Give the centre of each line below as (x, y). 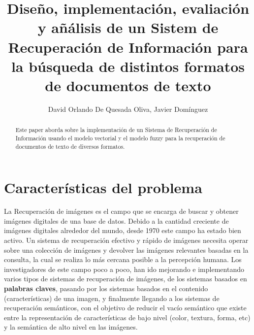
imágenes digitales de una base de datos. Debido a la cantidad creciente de (116, 220)
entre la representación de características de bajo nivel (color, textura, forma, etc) (127, 317)
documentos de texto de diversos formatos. (70, 146)
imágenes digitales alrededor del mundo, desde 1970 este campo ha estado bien (123, 230)
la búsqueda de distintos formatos (128, 66)
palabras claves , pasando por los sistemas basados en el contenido (106, 288)
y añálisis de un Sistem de (128, 27)
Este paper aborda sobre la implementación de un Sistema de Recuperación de (116, 130)
